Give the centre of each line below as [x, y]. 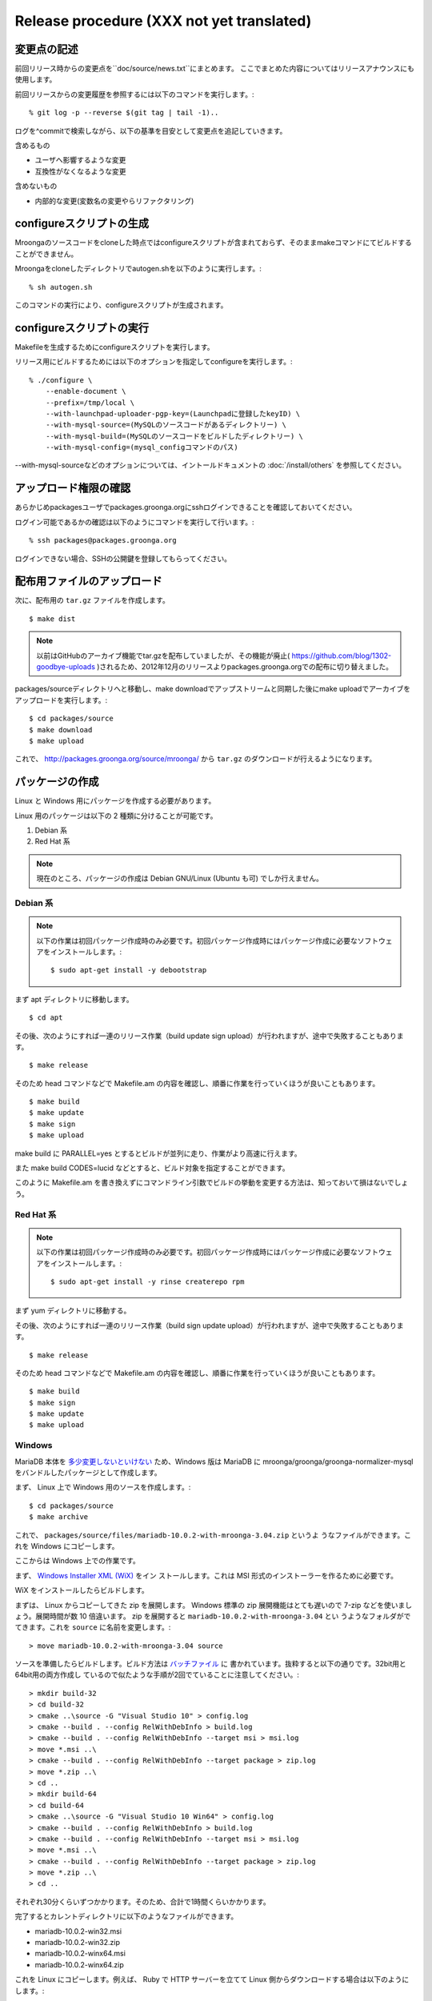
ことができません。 [46, 254]
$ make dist [52, 619]
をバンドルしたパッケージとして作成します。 [88, 1472]
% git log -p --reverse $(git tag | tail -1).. [124, 113]
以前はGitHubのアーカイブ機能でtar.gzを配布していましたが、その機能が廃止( [163, 656]
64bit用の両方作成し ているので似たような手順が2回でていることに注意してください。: [157, 1675]
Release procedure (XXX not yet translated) [163, 21]
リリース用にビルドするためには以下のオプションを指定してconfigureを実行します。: [154, 362]
